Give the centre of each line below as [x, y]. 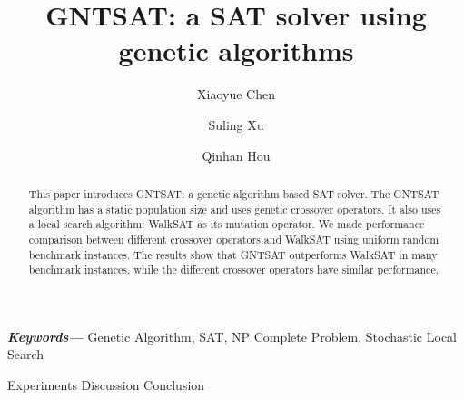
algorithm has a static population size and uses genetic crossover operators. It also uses [235, 209]
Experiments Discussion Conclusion [106, 385]
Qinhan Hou [236, 155]
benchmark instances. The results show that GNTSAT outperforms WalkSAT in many [233, 254]
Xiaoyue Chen [236, 94]
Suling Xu [236, 124]
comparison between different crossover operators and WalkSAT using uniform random [234, 239]
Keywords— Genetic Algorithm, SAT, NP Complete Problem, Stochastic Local [232, 336]
